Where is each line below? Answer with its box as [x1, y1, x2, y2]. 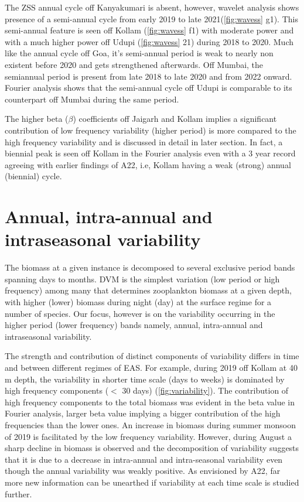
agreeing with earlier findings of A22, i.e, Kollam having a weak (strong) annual [5, 158, 291, 170]
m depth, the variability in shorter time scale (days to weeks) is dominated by [5, 373, 285, 385]
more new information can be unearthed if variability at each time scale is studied [5, 476, 299, 488]
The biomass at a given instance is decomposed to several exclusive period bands [5, 261, 295, 274]
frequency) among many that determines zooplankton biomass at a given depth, [5, 284, 292, 296]
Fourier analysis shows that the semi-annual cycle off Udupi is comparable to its [5, 81, 292, 94]
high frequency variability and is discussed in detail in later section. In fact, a [5, 135, 283, 148]
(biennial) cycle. [5, 170, 62, 182]
